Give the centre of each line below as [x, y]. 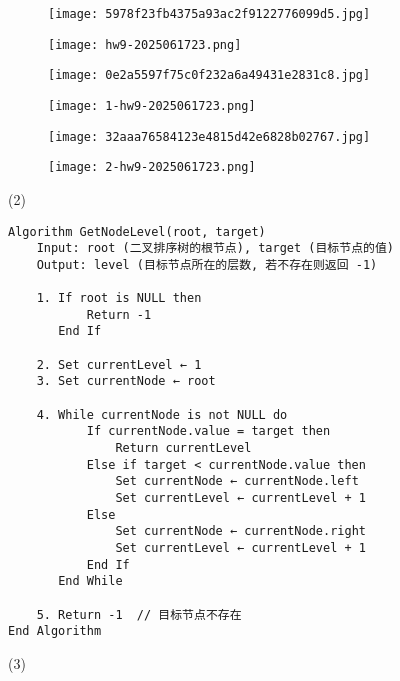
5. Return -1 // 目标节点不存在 [139, 614]
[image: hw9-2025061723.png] [145, 44]
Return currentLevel [183, 448]
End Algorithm [55, 631]
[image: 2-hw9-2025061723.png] [152, 167]
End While [90, 581]
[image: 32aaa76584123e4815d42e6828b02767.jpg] [209, 136]
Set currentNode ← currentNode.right [240, 531]
